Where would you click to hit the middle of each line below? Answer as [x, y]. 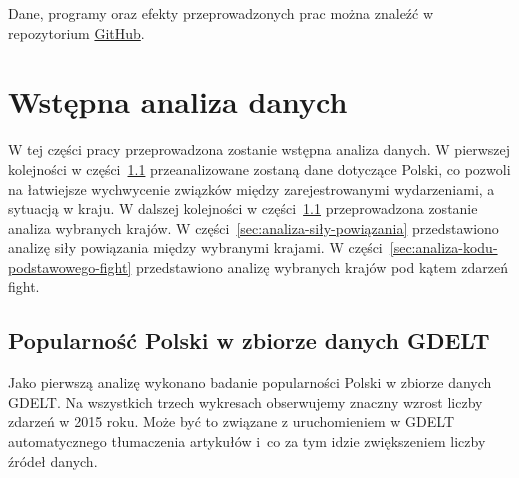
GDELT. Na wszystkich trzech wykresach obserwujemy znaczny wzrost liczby [245, 401]
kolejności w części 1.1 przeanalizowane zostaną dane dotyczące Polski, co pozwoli [259, 168]
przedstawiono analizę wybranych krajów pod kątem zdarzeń [322, 266]
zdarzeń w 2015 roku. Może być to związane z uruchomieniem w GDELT [231, 421]
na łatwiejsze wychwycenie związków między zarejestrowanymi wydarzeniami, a [251, 188]
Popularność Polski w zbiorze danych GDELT [249, 340]
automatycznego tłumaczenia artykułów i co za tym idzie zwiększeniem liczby [247, 441]
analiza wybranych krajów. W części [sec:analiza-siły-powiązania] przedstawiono [253, 227]
